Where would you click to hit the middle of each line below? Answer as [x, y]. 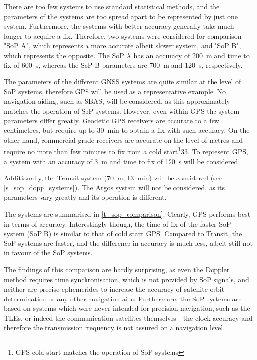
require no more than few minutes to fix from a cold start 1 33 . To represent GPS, [126, 150]
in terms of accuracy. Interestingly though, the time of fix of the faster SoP [118, 223]
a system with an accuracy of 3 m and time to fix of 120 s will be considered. [122, 161]
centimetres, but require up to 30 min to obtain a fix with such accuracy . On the [127, 130]
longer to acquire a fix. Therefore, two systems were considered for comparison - [125, 35]
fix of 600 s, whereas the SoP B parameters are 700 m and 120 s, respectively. [123, 65]
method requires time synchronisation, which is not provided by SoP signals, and [127, 279]
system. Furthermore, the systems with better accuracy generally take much [119, 26]
